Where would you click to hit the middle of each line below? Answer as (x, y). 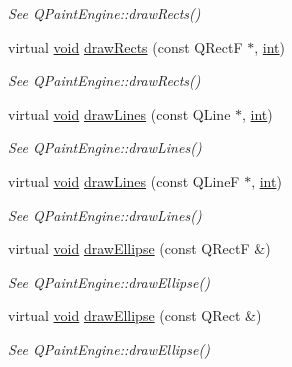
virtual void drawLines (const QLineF (124, 180)
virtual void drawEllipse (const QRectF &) (139, 248)
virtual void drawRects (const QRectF (125, 46)
